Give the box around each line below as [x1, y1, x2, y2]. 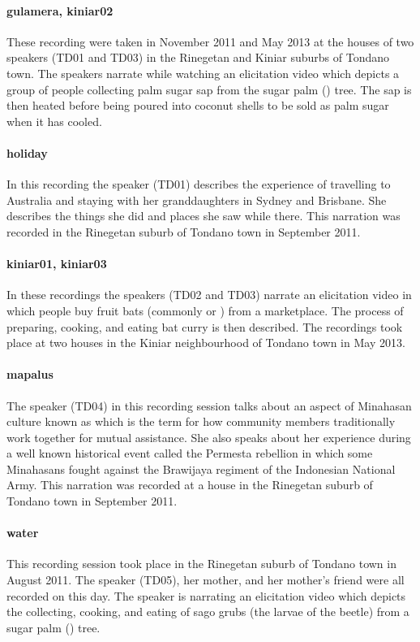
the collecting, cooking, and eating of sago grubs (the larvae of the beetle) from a [6, 603, 409, 620]
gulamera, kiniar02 [6, 2, 114, 19]
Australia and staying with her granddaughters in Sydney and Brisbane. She [6, 191, 387, 208]
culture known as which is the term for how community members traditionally [6, 413, 396, 430]
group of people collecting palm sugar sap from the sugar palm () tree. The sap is [6, 80, 412, 98]
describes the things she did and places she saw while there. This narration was [6, 207, 401, 224]
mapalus [6, 366, 54, 383]
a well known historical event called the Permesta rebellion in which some [6, 445, 373, 462]
